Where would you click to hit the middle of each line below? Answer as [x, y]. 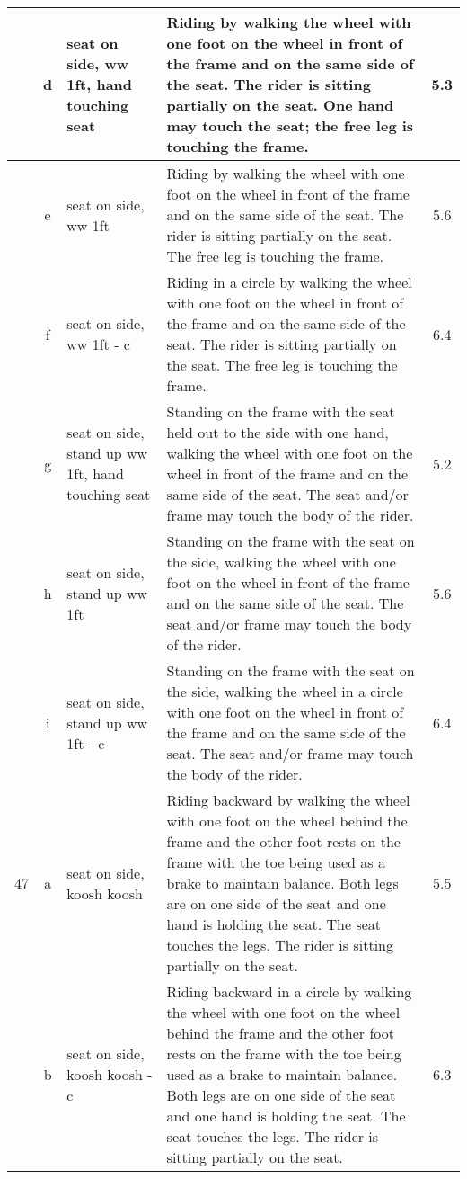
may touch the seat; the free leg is [290, 125]
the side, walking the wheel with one [281, 562]
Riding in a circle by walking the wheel [289, 282]
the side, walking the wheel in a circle [285, 691]
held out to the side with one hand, [278, 432]
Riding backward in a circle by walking [289, 991]
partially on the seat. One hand [280, 105]
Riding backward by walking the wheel [288, 800]
